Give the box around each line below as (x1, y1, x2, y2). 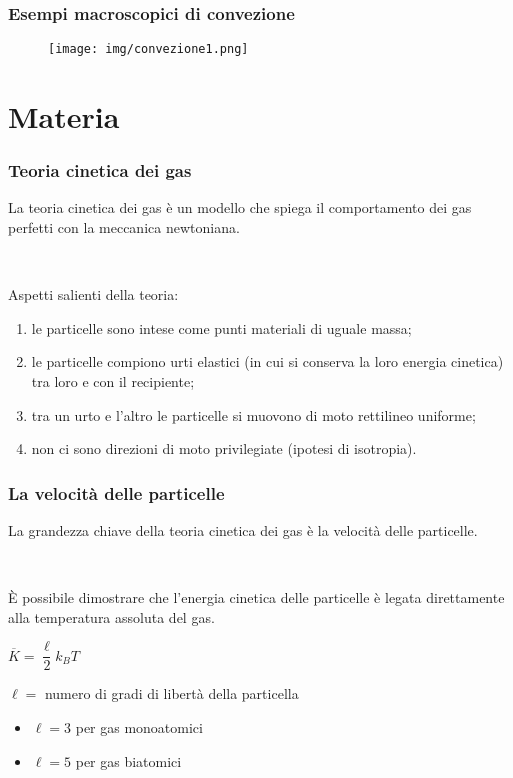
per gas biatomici (75, 750, 182, 771)
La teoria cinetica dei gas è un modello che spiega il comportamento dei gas (8, 197, 472, 218)
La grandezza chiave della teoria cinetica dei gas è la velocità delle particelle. (8, 520, 478, 541)
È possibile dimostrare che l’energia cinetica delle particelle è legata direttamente (8, 587, 505, 608)
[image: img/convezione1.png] (48, 42, 249, 57)
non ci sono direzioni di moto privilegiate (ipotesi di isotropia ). (31, 438, 417, 459)
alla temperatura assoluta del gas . (8, 606, 215, 627)
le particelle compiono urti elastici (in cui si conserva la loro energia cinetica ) (31, 351, 504, 372)
